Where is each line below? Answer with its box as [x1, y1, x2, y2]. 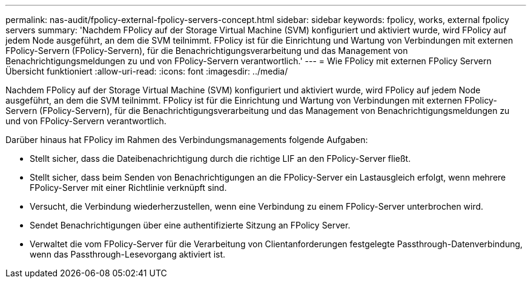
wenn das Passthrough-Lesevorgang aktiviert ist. [30, 249, 226, 259]
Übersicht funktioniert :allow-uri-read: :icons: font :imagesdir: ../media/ [5, 66, 288, 76]
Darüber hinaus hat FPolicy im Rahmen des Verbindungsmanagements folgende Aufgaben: [5, 135, 368, 145]
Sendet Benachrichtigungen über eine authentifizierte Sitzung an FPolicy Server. [30, 220, 351, 230]
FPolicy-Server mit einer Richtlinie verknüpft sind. [30, 182, 227, 193]
